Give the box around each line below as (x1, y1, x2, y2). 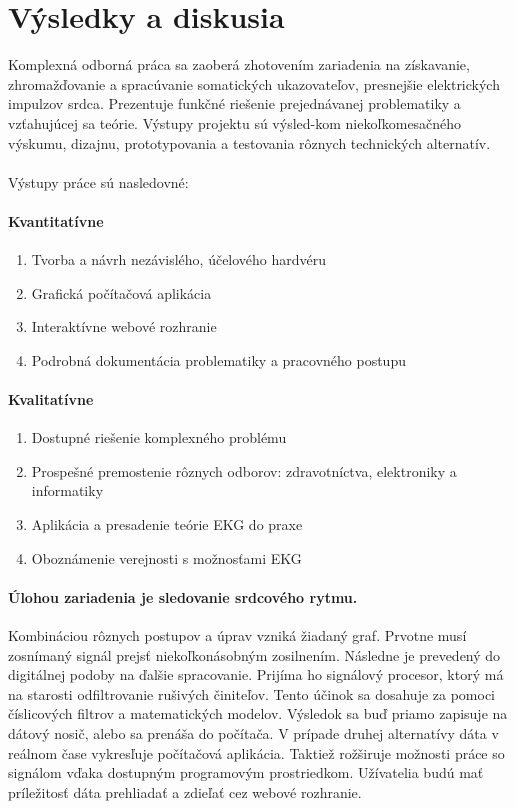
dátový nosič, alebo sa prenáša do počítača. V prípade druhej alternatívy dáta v (8, 722, 499, 743)
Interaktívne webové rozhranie (31, 316, 217, 337)
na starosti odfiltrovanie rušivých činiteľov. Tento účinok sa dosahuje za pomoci (8, 683, 496, 704)
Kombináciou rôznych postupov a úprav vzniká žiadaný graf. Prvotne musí (8, 625, 467, 646)
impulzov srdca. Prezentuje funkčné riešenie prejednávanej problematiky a (8, 93, 461, 114)
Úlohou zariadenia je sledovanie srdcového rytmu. (8, 586, 358, 607)
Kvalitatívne (8, 389, 94, 410)
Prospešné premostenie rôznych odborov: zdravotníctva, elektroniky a (31, 460, 457, 481)
